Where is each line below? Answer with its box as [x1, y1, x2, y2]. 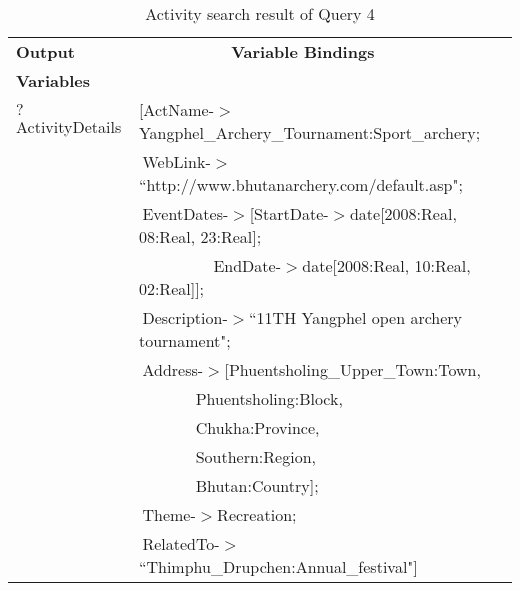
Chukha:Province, [195, 416, 320, 439]
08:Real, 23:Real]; [138, 225, 262, 248]
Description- [142, 306, 228, 329]
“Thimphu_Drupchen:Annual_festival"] [138, 555, 418, 578]
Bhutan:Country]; [195, 474, 319, 497]
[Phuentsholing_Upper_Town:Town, [224, 358, 481, 381]
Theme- [142, 503, 196, 526]
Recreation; [217, 503, 297, 526]
